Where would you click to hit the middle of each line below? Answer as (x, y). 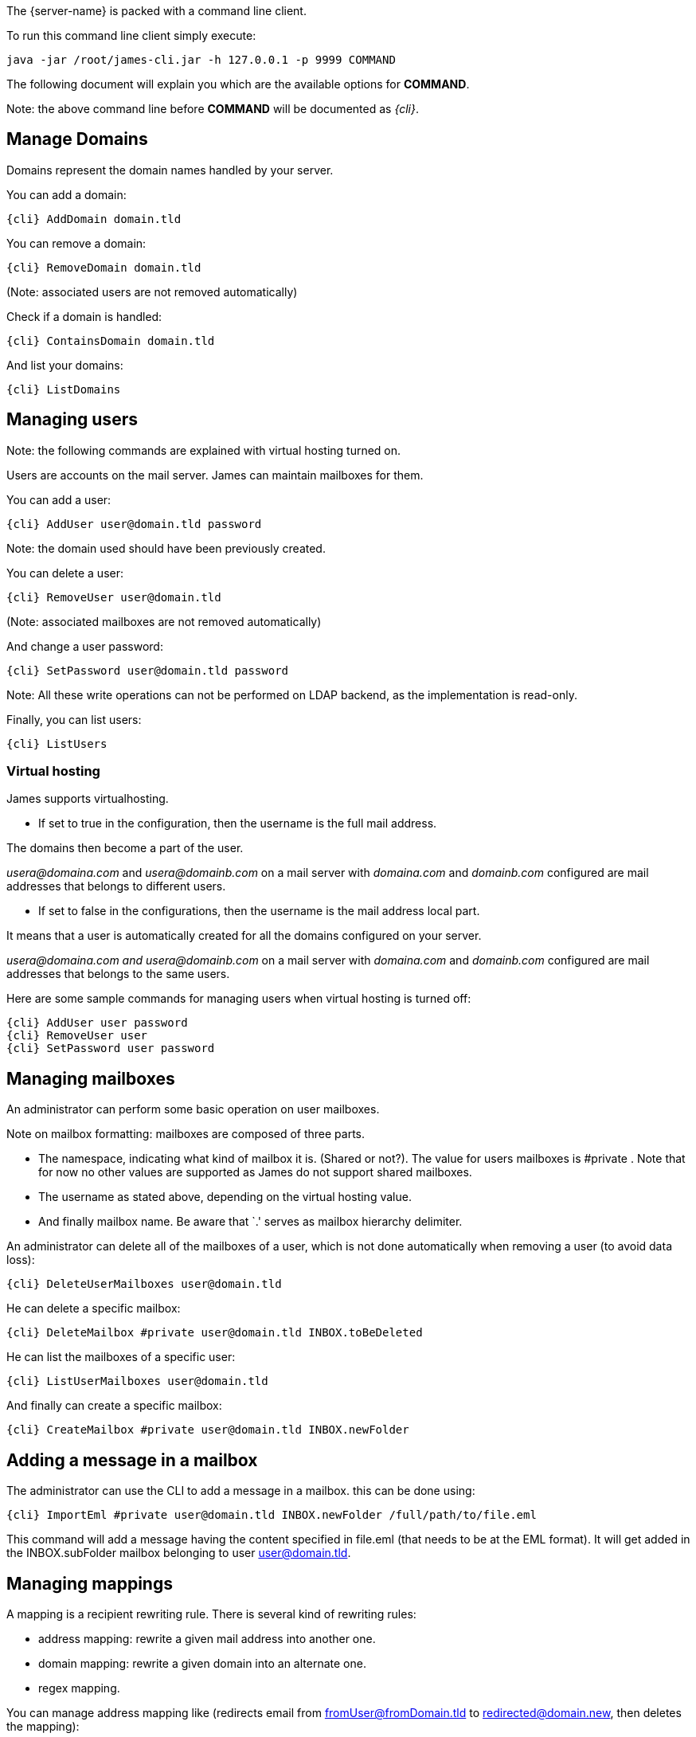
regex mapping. (79, 1688)
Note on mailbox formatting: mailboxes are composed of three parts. (186, 1134)
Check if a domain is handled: (84, 316)
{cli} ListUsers (57, 743)
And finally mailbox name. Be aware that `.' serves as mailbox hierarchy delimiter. (250, 1222)
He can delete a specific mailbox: (94, 1309)
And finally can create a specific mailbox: (114, 1406)
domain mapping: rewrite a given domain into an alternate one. (202, 1663)
